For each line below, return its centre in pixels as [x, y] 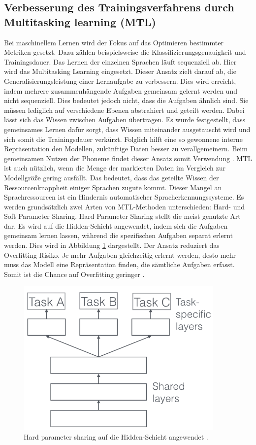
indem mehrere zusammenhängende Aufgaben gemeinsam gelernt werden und [121, 90]
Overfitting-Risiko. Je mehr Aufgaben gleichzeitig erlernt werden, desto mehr [120, 255]
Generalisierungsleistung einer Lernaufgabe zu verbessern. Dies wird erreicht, [120, 81]
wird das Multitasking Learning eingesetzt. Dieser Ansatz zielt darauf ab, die [120, 71]
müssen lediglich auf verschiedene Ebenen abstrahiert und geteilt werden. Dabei [124, 110]
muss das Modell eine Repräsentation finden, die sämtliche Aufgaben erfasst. [119, 264]
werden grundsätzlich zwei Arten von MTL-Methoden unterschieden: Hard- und [125, 206]
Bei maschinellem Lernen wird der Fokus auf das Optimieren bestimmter [114, 42]
